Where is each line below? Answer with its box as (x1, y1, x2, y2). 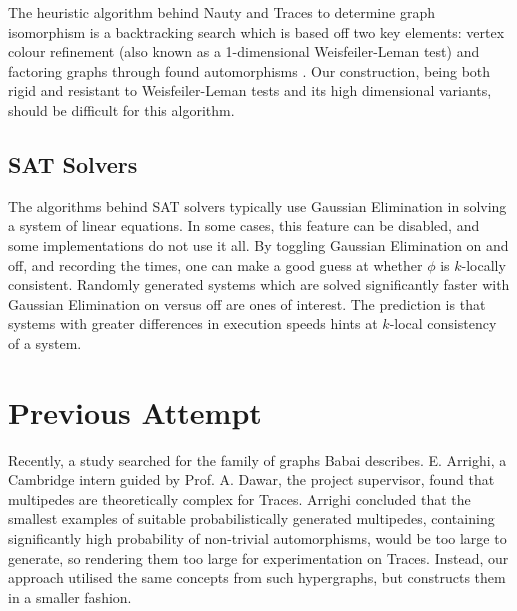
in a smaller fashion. (8, 586, 132, 607)
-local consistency (389, 313, 497, 334)
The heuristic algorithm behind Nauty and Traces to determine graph (8, 2, 435, 22)
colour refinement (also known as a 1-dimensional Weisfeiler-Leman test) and (8, 41, 480, 62)
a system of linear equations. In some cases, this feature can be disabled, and (8, 215, 480, 236)
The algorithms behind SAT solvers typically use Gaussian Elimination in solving (8, 195, 507, 216)
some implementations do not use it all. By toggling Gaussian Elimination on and (8, 234, 509, 255)
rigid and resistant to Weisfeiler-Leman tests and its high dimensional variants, (8, 80, 492, 101)
